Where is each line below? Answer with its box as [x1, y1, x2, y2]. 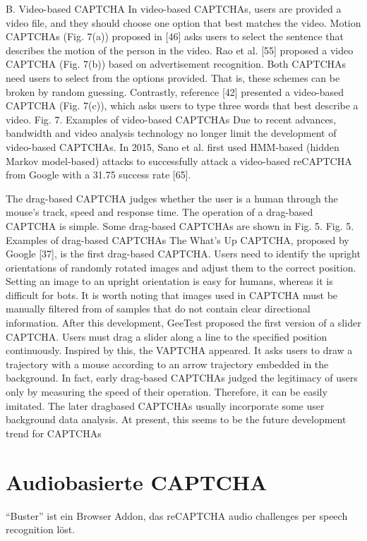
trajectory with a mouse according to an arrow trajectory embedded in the [6, 356, 329, 371]
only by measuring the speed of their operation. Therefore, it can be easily [6, 384, 327, 399]
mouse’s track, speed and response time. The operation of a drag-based [6, 205, 313, 219]
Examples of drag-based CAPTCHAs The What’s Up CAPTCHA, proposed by [6, 232, 349, 247]
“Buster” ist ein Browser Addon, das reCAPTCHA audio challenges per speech [6, 508, 348, 523]
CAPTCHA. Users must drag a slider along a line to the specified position [6, 329, 327, 344]
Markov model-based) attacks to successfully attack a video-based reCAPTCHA [6, 153, 352, 168]
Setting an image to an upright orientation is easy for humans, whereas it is [6, 274, 333, 288]
